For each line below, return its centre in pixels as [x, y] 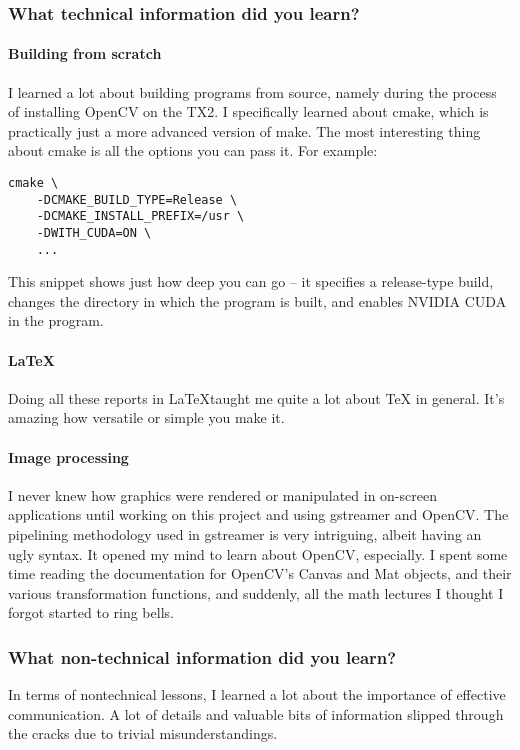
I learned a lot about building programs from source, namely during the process [252, 91]
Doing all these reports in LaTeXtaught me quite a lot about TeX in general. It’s [256, 397]
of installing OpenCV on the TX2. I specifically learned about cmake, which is [248, 111]
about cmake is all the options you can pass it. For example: [193, 150]
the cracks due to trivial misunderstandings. [143, 733]
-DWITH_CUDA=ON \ [94, 232]
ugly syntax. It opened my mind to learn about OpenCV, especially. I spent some [258, 553]
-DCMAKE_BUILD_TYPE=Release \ [137, 199]
